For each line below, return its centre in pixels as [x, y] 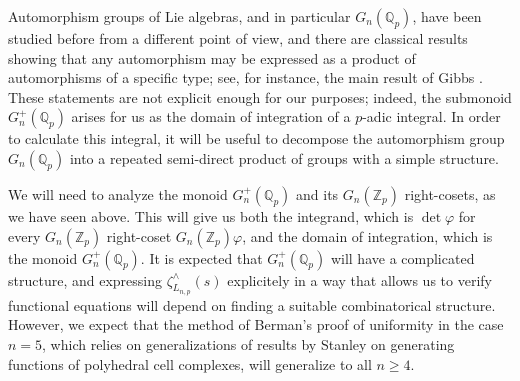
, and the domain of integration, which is [367, 235]
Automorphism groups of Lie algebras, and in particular [179, 16]
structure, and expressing [85, 279]
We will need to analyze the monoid [118, 193]
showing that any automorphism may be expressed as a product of [212, 57]
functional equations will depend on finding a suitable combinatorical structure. [252, 304]
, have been [447, 16]
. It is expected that [201, 257]
